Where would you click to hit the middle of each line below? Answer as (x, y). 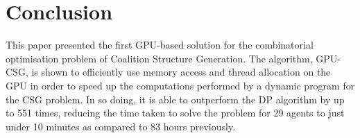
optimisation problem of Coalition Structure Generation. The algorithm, (159, 58)
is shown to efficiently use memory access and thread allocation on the (181, 72)
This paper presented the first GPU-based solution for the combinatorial (160, 45)
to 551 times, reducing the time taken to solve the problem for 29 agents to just (175, 113)
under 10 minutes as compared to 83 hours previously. (121, 126)
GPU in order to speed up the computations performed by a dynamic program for (180, 85)
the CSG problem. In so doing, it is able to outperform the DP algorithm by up (175, 99)
